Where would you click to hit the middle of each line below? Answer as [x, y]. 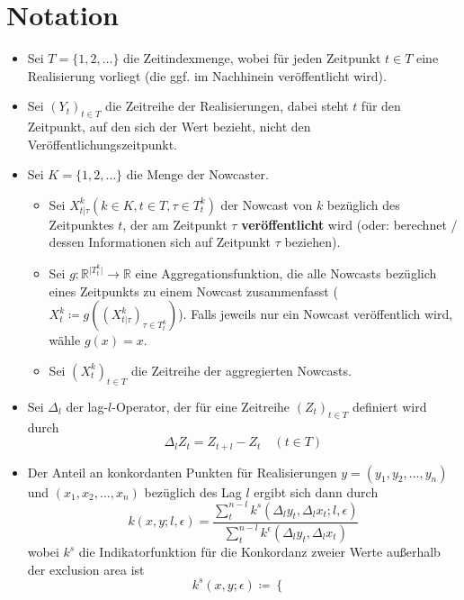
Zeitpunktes [81, 224]
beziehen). [312, 242]
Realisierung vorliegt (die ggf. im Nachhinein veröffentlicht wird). [207, 75]
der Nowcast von [267, 204]
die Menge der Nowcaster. [197, 174]
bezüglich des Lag [193, 491]
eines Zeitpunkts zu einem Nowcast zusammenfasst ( [193, 291]
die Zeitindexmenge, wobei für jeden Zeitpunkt [252, 58]
